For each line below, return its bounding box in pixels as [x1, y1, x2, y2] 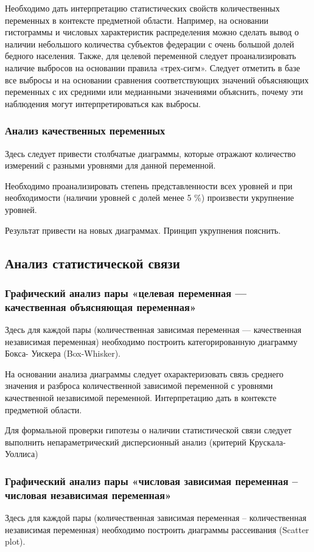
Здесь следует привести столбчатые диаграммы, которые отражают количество [5, 147, 296, 159]
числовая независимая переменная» [5, 487, 172, 502]
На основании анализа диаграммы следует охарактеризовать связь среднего [5, 367, 284, 380]
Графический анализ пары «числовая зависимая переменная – [5, 473, 298, 488]
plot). [5, 535, 26, 548]
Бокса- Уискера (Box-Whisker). [5, 347, 120, 360]
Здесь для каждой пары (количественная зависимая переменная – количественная [5, 511, 307, 524]
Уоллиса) [5, 447, 38, 460]
